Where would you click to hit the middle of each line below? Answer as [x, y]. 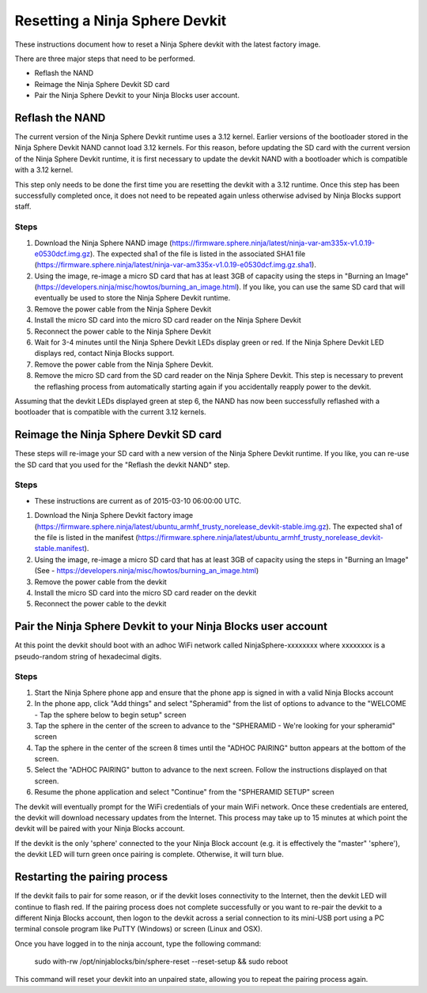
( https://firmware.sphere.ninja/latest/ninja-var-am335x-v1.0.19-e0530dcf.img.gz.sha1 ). [175, 265]
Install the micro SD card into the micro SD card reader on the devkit [145, 592]
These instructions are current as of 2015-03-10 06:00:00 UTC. [138, 500]
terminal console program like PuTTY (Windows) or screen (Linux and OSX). [138, 929]
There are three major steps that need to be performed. [105, 59]
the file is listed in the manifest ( [86, 537]
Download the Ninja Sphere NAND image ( [103, 243]
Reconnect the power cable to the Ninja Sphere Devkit [123, 331]
